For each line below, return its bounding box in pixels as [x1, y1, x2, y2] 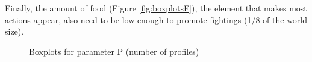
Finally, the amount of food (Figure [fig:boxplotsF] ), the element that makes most [5, 2, 307, 14]
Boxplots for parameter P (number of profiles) [29, 45, 199, 57]
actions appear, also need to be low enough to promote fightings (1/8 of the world [5, 13, 308, 26]
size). [5, 25, 24, 38]
